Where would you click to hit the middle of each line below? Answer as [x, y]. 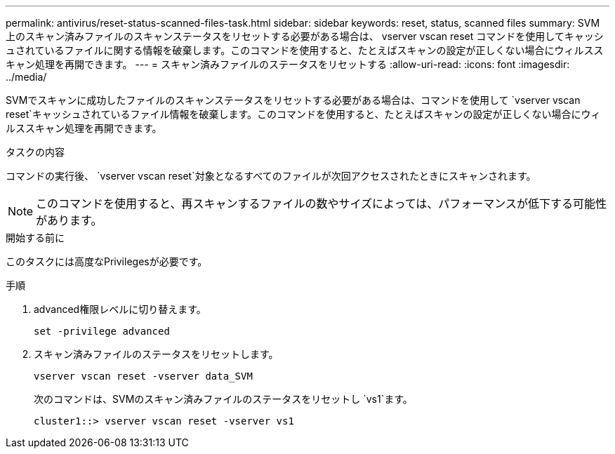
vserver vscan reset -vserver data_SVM [143, 376]
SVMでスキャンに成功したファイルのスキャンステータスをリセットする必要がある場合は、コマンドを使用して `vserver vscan [293, 100]
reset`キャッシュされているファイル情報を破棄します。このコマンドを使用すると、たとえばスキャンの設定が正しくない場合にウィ [303, 114]
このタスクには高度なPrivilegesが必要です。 [107, 261]
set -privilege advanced [102, 331]
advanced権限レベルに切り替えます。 [120, 309]
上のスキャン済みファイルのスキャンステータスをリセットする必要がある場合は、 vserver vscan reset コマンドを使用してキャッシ [305, 36]
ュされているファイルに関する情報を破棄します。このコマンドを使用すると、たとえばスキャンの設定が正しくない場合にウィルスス [305, 50]
